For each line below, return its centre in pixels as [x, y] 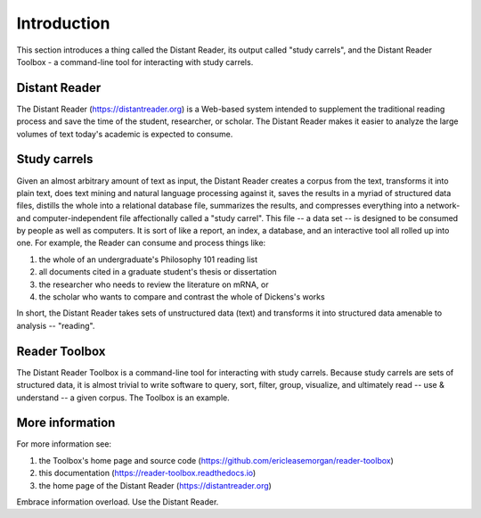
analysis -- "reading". [56, 325]
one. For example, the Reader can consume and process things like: [141, 243]
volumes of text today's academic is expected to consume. [125, 134]
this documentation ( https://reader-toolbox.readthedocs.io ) [147, 473]
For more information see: [64, 444]
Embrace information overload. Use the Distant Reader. [118, 502]
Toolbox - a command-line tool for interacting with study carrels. [135, 62]
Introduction [63, 23]
